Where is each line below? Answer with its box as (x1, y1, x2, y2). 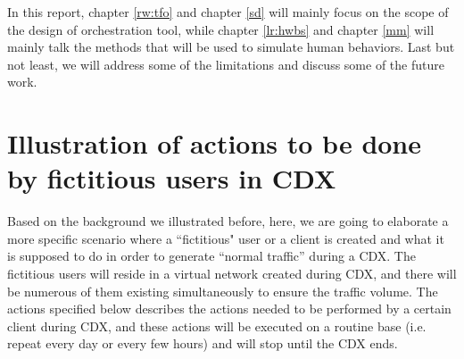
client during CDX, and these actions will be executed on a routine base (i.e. (7, 316, 427, 335)
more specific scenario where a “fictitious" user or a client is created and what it (7, 229, 444, 247)
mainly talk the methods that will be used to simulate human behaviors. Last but (7, 38, 455, 56)
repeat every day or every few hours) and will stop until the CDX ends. (7, 334, 398, 353)
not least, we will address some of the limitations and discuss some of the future (7, 54, 444, 73)
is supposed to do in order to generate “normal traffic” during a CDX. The (7, 246, 416, 265)
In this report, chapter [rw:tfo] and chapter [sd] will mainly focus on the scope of (7, 3, 449, 21)
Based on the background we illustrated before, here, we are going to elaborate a (7, 212, 449, 230)
